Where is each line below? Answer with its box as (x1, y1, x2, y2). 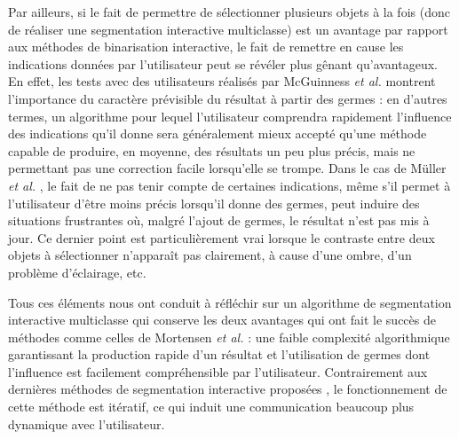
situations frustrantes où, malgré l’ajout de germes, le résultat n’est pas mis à (8, 211, 430, 230)
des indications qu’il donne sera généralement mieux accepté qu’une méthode (8, 124, 427, 143)
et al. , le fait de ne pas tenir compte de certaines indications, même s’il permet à (8, 176, 451, 194)
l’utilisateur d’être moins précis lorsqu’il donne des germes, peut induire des (8, 193, 420, 212)
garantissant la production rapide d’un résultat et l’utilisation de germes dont (8, 345, 431, 364)
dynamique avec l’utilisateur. (8, 414, 165, 433)
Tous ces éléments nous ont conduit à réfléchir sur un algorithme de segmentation (8, 293, 452, 311)
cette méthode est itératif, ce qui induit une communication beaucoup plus (8, 397, 415, 416)
